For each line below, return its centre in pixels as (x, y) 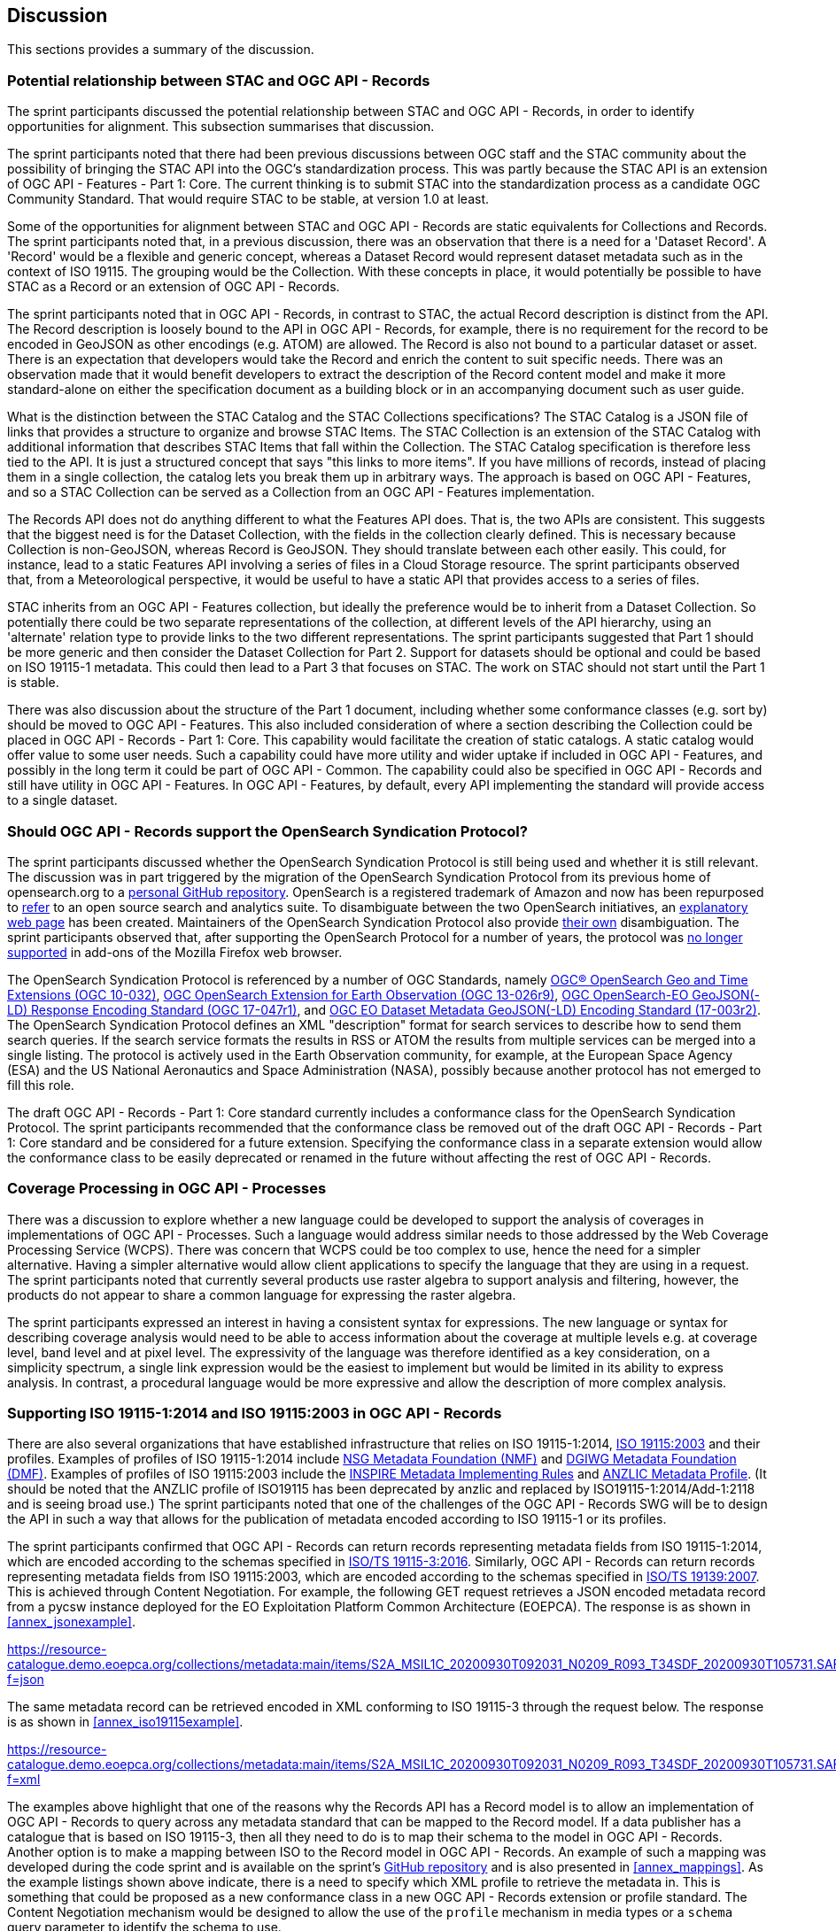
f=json (26, 1680)
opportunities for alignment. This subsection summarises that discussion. (221, 127)
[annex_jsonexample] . (71, 1622)
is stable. (33, 683)
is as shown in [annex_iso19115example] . (125, 1722)
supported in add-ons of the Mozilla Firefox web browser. (175, 952)
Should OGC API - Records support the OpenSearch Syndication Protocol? (267, 831)
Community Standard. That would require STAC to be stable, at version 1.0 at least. (248, 199)
